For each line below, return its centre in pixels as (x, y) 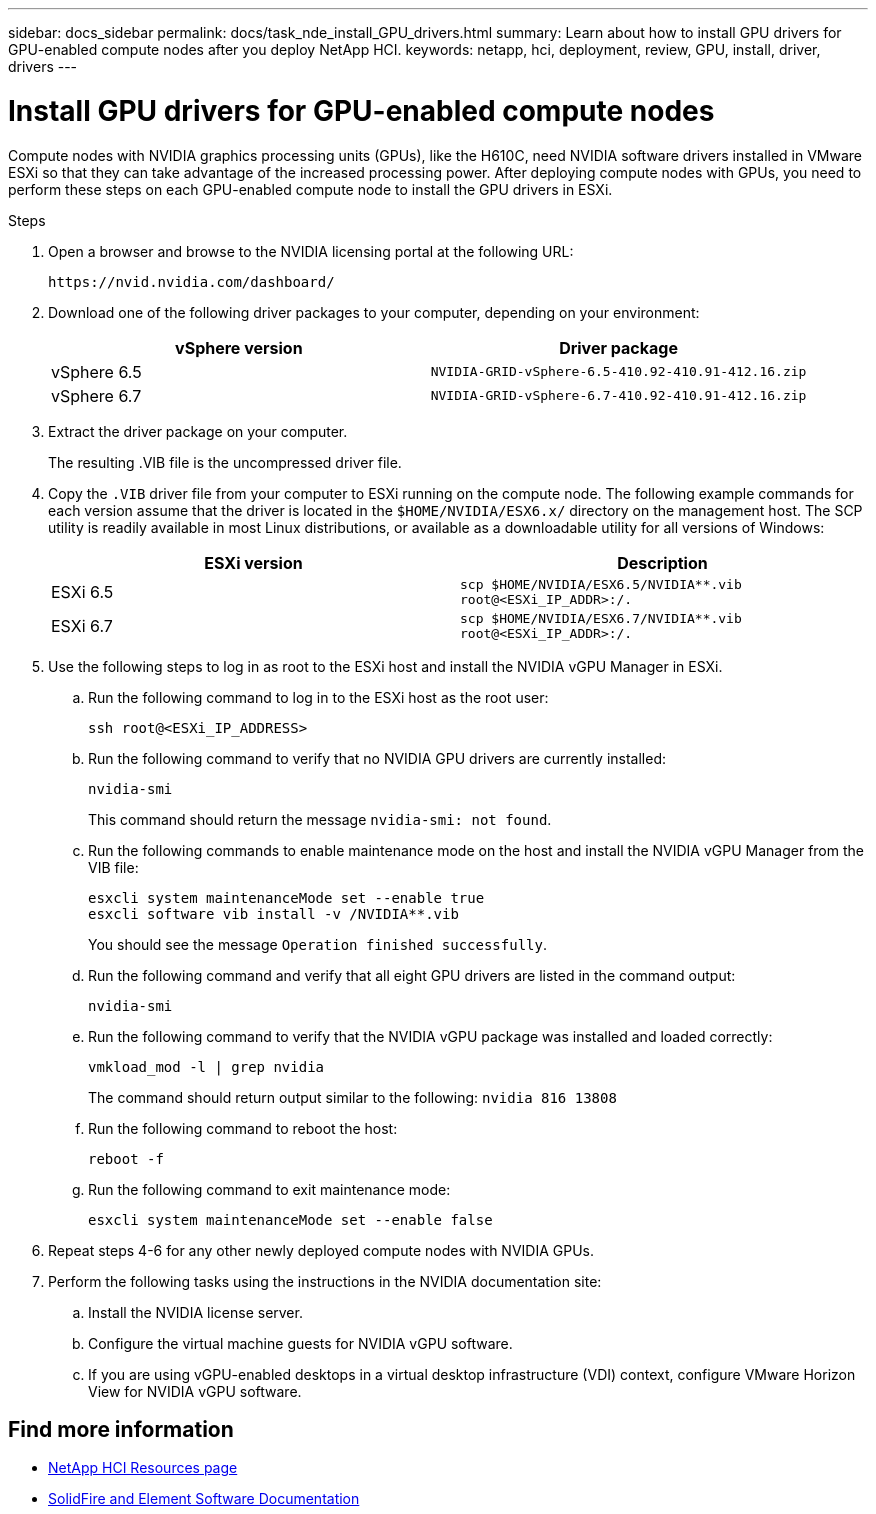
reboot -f (126, 1158)
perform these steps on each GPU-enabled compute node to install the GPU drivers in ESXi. (310, 189)
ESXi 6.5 (82, 591)
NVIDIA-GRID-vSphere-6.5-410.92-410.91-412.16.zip (618, 371)
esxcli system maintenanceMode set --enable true (286, 897)
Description (662, 562)
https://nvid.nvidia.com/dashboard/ (191, 281)
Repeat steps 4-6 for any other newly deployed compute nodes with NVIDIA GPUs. (321, 1250)
